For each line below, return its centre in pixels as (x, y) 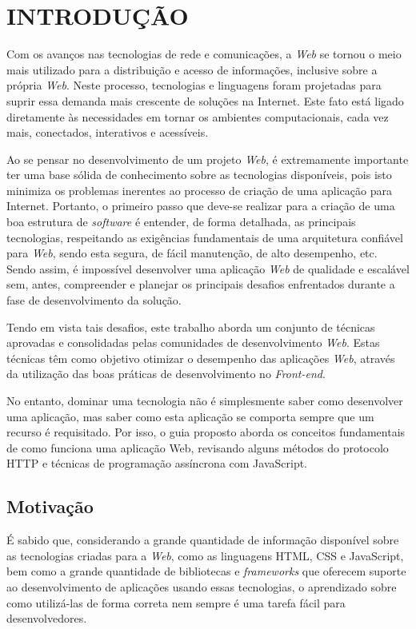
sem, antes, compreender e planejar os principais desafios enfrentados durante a (201, 284)
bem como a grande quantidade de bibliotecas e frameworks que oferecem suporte (206, 571)
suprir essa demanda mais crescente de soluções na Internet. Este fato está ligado (205, 100)
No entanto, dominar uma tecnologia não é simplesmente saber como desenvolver (205, 400)
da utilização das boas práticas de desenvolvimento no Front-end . (166, 374)
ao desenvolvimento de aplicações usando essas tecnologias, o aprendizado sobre (202, 586)
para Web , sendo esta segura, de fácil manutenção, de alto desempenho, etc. (192, 253)
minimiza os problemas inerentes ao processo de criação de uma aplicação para (199, 190)
